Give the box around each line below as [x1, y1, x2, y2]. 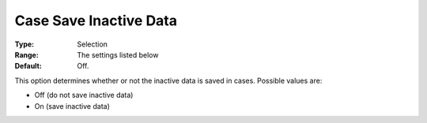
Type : [14, 39, 35, 49]
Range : [14, 50, 39, 59]
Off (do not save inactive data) [34, 91, 134, 100]
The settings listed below [77, 50, 159, 59]
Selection [77, 39, 108, 49]
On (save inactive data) [34, 101, 110, 110]
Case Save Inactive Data [14, 12, 178, 29]
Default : [14, 61, 43, 71]
